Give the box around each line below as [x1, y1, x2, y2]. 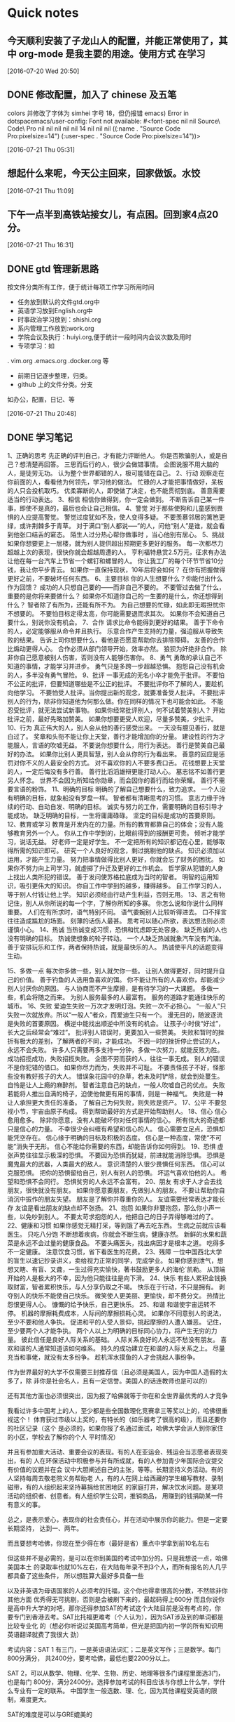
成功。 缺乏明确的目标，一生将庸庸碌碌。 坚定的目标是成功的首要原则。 [13, 811, 219, 820]
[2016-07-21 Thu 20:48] [7, 409, 77, 418]
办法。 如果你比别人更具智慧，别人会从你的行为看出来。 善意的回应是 [19, 750, 219, 758]
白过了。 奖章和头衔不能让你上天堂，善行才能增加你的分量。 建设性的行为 [7, 732, 219, 741]
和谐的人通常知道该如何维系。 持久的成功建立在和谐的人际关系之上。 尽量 [13, 1344, 225, 1353]
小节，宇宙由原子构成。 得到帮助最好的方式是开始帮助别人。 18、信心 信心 [13, 1108, 227, 1116]
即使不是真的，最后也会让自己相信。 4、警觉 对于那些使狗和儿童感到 [19, 504, 217, 513]
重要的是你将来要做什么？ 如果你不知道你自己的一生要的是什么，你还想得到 [7, 592, 224, 600]
